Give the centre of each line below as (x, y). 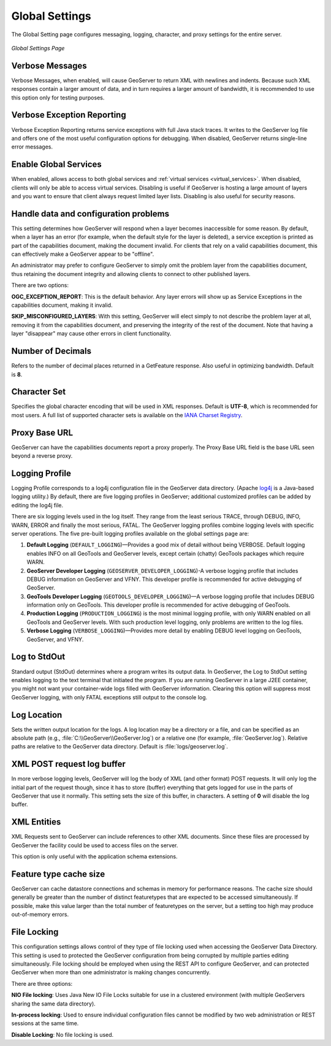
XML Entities (36, 822)
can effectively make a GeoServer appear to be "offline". (83, 254)
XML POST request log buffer (68, 764)
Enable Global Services (57, 165)
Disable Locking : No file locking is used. (63, 1034)
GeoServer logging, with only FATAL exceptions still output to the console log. (109, 697)
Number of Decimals (51, 351)
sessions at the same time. (45, 1023)
